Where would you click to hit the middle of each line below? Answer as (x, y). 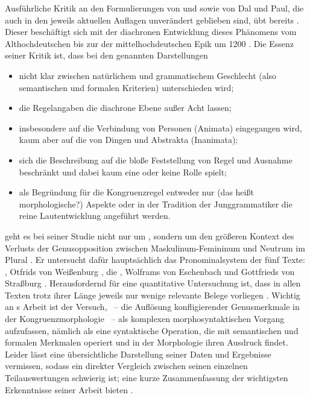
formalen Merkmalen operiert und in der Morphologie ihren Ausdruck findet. (147, 342)
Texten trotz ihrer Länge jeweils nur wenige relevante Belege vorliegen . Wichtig (153, 295)
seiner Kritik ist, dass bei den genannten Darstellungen (106, 55)
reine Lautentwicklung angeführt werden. (95, 216)
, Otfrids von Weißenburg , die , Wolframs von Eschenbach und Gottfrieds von (150, 271)
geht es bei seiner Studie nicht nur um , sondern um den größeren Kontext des (150, 235)
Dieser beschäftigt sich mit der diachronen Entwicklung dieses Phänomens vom (151, 32)
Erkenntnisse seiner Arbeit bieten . (69, 389)
